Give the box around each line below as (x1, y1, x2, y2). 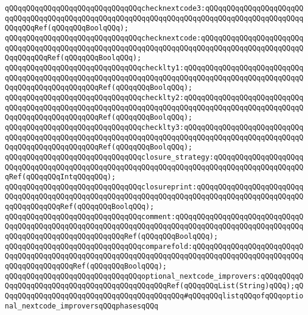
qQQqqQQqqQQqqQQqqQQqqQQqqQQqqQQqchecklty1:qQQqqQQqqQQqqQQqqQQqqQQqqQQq (5, 63, 304, 72)
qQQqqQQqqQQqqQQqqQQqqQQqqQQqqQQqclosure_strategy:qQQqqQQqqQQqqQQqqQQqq (5, 152, 304, 161)
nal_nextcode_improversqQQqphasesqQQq (5, 301, 158, 310)
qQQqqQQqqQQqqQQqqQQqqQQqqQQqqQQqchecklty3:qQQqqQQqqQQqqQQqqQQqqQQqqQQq (5, 123, 304, 132)
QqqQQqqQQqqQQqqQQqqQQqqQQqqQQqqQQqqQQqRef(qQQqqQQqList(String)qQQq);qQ (5, 282, 304, 291)
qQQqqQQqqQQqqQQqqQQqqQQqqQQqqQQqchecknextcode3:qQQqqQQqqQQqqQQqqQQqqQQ (5, 4, 304, 13)
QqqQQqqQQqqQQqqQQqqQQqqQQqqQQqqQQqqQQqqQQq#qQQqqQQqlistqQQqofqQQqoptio (5, 292, 304, 301)
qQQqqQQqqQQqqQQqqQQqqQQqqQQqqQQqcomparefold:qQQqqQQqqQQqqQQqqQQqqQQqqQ (5, 242, 304, 251)
